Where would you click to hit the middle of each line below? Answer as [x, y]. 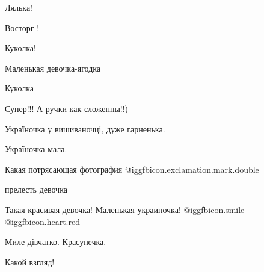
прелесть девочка [36, 189]
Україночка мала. [36, 149]
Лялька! [19, 7]
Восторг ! [22, 27]
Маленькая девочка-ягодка [53, 68]
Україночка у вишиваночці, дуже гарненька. [85, 128]
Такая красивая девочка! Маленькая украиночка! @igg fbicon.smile [125, 209]
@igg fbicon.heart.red [42, 221]
